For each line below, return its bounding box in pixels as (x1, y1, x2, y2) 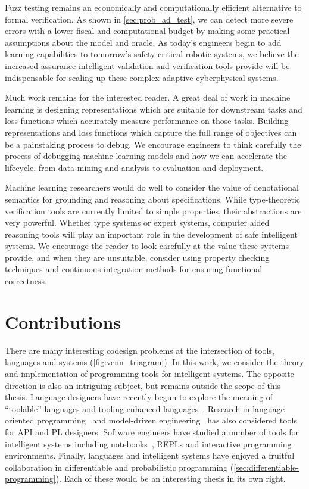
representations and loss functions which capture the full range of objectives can (5, 126, 297, 138)
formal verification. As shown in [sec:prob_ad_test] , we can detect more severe (5, 13, 294, 25)
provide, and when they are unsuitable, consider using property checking (5, 251, 270, 263)
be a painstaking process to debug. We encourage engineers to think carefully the (5, 138, 301, 150)
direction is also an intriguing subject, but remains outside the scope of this (5, 379, 281, 391)
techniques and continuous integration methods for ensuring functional (5, 263, 263, 275)
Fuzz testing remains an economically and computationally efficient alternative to (5, 1, 302, 13)
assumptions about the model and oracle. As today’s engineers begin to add (5, 36, 282, 48)
